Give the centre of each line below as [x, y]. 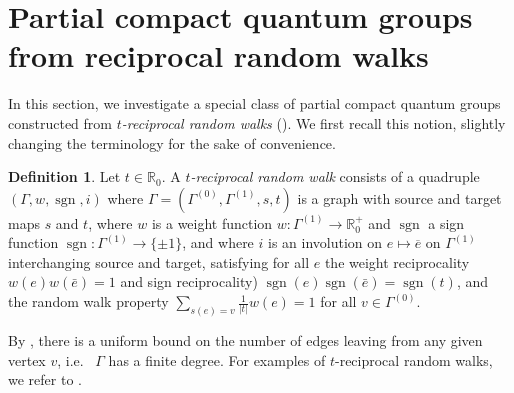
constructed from [60, 122]
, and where [218, 242]
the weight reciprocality [397, 261]
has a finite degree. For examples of [217, 359]
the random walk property [88, 301]
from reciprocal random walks [218, 55]
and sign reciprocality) [189, 281]
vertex [27, 359]
